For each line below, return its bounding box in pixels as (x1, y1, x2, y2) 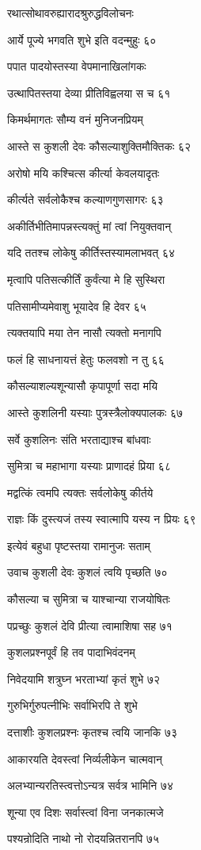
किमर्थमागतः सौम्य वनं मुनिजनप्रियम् (7, 111, 143, 128)
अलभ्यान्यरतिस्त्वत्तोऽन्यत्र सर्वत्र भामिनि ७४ (7, 777, 174, 794)
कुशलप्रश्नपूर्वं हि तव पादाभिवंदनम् (7, 644, 135, 660)
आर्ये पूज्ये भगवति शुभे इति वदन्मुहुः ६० (7, 31, 157, 48)
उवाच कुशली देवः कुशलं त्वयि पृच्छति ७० (7, 564, 168, 580)
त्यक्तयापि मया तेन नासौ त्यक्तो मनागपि (7, 324, 161, 341)
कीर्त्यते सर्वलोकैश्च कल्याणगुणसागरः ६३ (7, 191, 164, 208)
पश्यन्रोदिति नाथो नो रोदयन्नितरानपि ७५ (7, 830, 160, 847)
